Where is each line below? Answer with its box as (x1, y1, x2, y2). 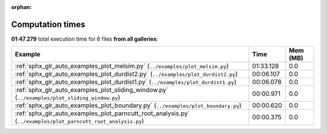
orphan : (11, 4, 32, 10)
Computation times (11, 19, 85, 30)
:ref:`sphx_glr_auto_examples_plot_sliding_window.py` (15, 85, 169, 94)
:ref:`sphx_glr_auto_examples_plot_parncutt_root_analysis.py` (15, 109, 190, 118)
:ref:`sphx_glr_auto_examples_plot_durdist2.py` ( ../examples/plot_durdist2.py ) (15, 70, 238, 78)
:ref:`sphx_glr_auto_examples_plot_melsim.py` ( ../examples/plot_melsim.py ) (15, 62, 230, 70)
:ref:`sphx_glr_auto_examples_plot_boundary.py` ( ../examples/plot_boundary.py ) (15, 101, 242, 110)
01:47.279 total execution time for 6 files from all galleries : (11, 35, 159, 42)
